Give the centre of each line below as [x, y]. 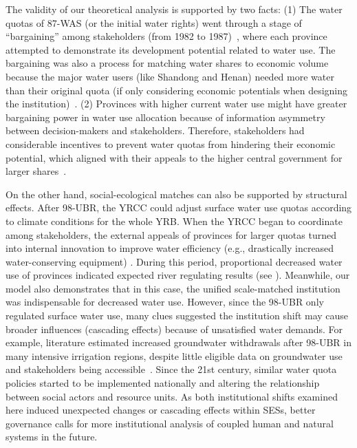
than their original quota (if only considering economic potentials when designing [177, 90]
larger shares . [36, 171]
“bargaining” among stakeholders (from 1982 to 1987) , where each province [166, 36]
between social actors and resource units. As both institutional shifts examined [172, 396]
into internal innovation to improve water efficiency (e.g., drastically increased [170, 248]
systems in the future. [52, 437]
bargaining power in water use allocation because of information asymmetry [165, 117]
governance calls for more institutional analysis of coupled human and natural [170, 423]
